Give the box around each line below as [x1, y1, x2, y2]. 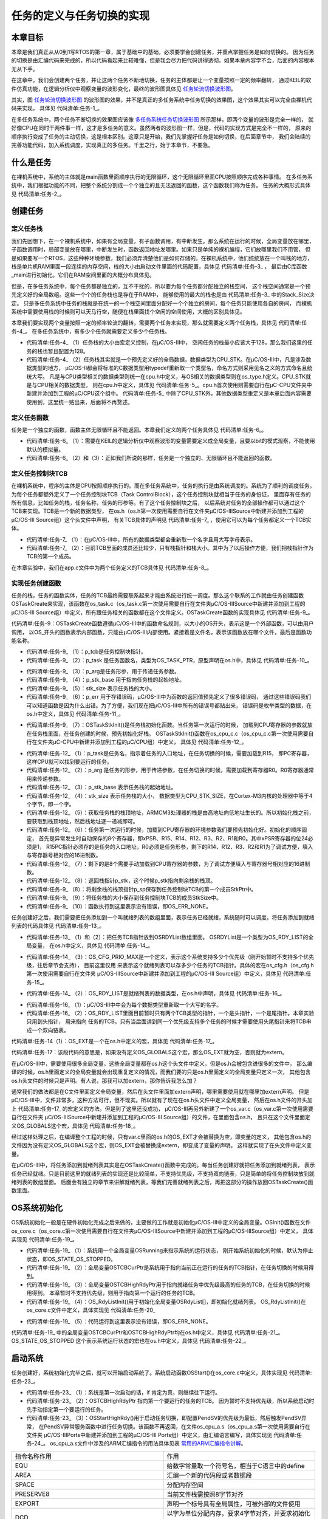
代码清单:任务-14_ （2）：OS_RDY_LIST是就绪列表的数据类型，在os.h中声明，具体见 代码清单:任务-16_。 [26, 990, 285, 997]
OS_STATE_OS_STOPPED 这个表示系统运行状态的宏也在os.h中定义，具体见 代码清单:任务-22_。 [11, 1337, 250, 1345]
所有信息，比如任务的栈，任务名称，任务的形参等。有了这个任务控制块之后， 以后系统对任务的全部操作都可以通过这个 [11, 499, 306, 507]
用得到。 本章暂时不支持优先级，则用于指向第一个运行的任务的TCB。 [26, 1289, 199, 1297]
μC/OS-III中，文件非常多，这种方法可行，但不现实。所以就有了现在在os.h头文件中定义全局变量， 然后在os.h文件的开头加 [11, 1097, 313, 1104]
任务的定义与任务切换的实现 [11, 9, 150, 22]
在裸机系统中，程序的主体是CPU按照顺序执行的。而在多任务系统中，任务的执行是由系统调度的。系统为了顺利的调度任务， [11, 482, 315, 489]
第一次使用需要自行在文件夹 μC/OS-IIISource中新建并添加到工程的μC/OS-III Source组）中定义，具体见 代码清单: [26, 970, 306, 978]
